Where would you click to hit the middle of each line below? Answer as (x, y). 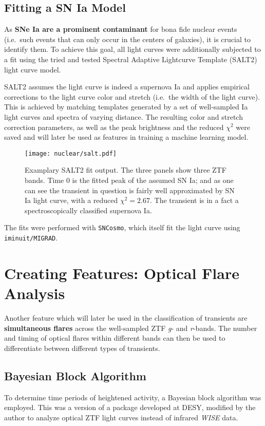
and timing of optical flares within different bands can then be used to (115, 338)
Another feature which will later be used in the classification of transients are (126, 317)
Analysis (35, 293)
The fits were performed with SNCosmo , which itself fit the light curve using (122, 227)
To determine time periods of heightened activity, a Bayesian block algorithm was (133, 397)
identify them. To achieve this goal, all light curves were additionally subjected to (132, 49)
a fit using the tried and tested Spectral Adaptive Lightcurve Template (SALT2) (131, 59)
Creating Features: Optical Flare (122, 273)
